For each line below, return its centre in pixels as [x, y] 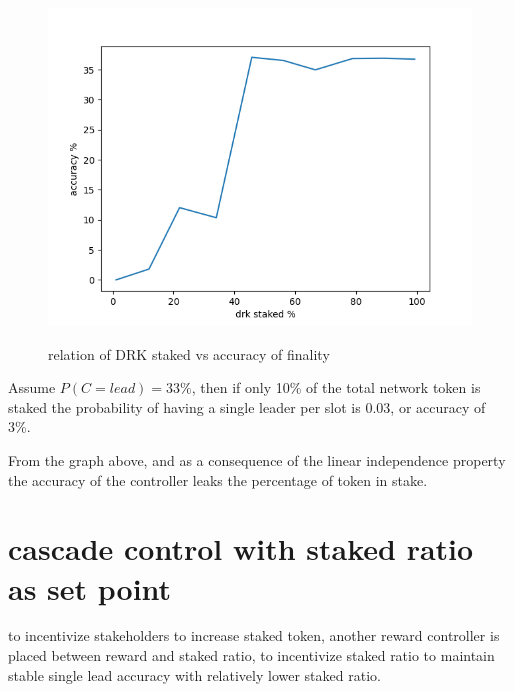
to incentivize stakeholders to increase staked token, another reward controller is [254, 635]
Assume [32, 387]
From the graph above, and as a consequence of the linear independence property [257, 459]
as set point [90, 587]
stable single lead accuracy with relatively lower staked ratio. [194, 674]
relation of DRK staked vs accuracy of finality [189, 353]
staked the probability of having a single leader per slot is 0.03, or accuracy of [247, 406]
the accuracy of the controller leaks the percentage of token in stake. [218, 479]
